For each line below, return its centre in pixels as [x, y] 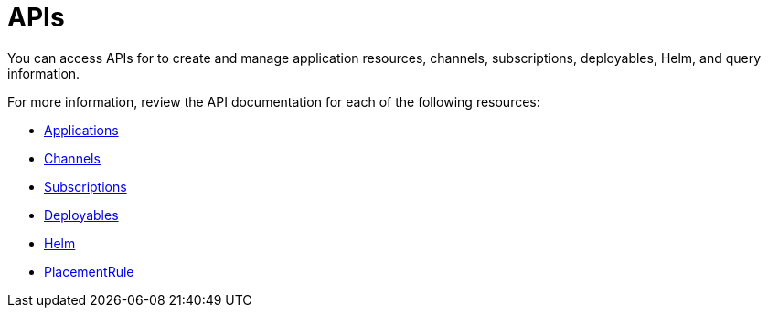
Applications [81, 130]
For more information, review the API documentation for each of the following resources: [274, 101]
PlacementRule [89, 271]
